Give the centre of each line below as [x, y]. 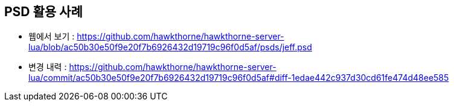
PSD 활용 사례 [43, 12]
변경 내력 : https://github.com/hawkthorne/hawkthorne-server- [152, 67]
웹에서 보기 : [52, 37]
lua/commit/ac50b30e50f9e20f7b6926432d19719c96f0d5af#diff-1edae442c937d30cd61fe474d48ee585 [239, 78]
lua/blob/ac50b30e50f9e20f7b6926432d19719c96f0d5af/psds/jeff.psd [170, 47]
